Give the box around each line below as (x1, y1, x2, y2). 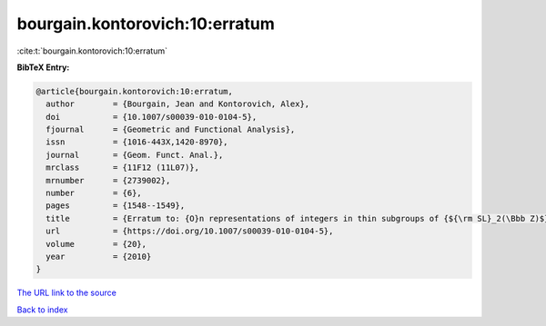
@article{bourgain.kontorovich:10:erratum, (35, 86, 234, 96)
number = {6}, (45, 188, 143, 199)
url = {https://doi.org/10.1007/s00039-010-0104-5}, (45, 226, 334, 236)
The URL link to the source (16, 287, 117, 299)
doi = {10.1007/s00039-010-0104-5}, (45, 112, 258, 122)
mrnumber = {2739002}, (45, 175, 171, 185)
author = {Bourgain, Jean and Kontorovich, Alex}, (45, 99, 310, 109)
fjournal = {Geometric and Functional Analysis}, (45, 124, 296, 135)
